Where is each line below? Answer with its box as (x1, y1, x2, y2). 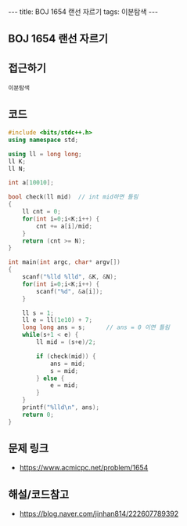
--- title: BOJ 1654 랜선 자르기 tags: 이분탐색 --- (8, 7, 159, 16)
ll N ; (8, 165, 26, 173)
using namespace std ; (8, 136, 79, 144)
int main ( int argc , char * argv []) (8, 258, 121, 266)
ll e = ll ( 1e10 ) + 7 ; (22, 316, 92, 324)
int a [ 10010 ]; (8, 179, 55, 187)
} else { (36, 374, 65, 382)
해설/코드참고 (8, 488, 70, 501)
